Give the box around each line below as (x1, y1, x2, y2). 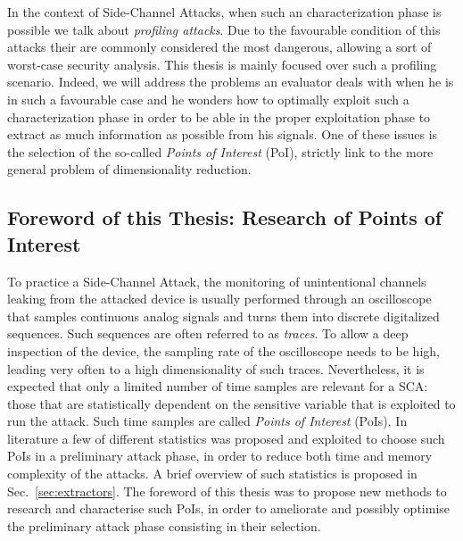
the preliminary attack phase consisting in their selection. (7, 516, 321, 535)
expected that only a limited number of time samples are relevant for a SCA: (7, 377, 428, 395)
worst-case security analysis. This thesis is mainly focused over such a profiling (7, 54, 437, 73)
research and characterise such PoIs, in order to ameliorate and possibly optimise (7, 499, 451, 518)
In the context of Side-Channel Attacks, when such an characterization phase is (7, 3, 442, 21)
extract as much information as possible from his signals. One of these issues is (7, 125, 438, 144)
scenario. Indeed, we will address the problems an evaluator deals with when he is (7, 72, 454, 91)
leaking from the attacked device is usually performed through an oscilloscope (7, 289, 432, 308)
